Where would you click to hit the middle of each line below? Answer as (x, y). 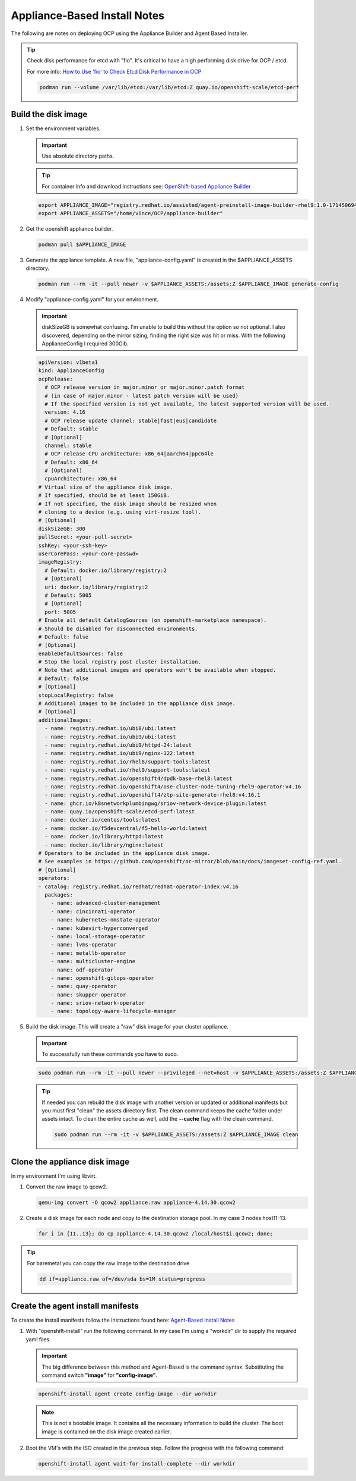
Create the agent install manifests (75, 1306)
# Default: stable (71, 429)
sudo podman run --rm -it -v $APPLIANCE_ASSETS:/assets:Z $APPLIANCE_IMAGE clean (177, 1135)
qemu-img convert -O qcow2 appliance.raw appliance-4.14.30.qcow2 (137, 1203)
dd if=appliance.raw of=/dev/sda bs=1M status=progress (123, 1279)
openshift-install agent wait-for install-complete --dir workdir (137, 1464)
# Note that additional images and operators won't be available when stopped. (157, 670)
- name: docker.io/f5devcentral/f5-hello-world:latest (126, 828)
